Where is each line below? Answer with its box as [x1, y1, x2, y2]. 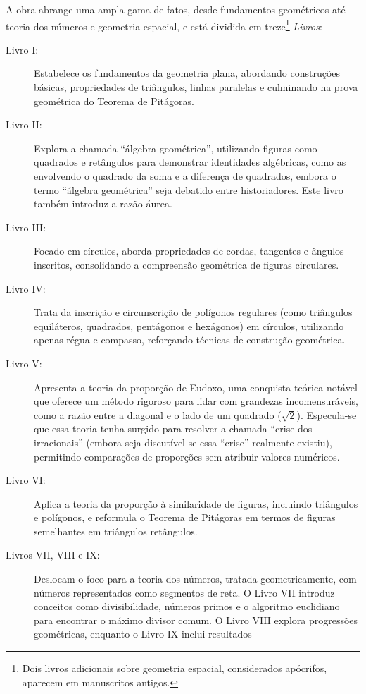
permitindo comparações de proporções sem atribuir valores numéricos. [34, 449, 340, 463]
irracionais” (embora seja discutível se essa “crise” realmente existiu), [34, 434, 332, 449]
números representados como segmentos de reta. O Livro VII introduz [34, 585, 335, 599]
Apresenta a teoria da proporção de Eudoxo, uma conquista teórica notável [34, 379, 358, 394]
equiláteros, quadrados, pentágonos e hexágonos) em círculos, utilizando [34, 318, 344, 333]
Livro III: [6, 219, 46, 234]
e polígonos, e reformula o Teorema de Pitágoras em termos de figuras [34, 510, 336, 525]
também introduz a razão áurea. [34, 196, 172, 211]
